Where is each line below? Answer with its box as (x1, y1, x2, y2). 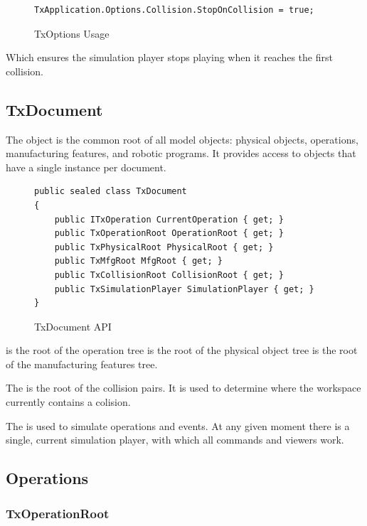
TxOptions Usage (34, 26, 110, 41)
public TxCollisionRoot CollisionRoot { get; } (54, 269, 284, 280)
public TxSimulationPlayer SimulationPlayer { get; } (54, 284, 314, 294)
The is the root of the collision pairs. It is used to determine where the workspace (6, 380, 361, 395)
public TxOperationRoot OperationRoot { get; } (54, 228, 284, 239)
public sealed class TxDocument (34, 186, 187, 197)
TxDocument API (34, 318, 112, 333)
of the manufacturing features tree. (6, 356, 158, 371)
